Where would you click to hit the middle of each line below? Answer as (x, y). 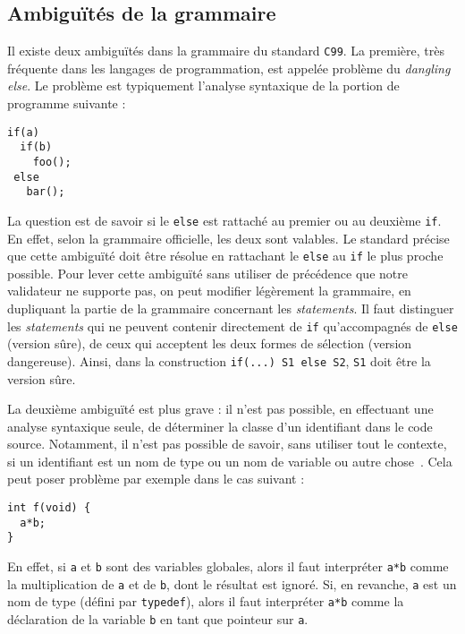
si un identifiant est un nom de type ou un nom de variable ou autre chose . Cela (230, 461)
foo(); (52, 162)
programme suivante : (67, 103)
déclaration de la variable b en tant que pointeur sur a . (158, 619)
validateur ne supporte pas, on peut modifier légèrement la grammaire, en (209, 291)
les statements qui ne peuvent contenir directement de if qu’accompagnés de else (232, 326)
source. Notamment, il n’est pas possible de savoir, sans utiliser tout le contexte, (227, 444)
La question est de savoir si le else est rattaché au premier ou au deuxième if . (224, 220)
